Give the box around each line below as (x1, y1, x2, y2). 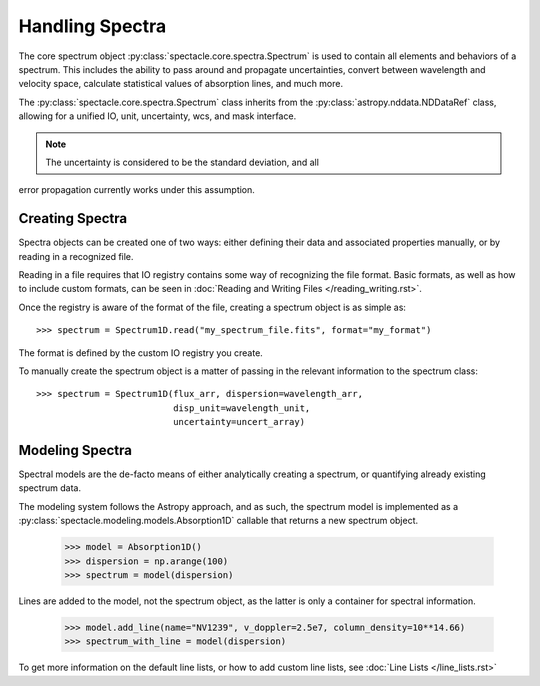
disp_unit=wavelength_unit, (173, 402, 311, 414)
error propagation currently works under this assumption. (18, 184, 255, 196)
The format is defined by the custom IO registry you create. (18, 346, 264, 359)
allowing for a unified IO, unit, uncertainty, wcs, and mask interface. (18, 110, 297, 122)
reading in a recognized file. (18, 250, 134, 262)
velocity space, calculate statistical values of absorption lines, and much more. (18, 78, 344, 90)
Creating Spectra (18, 210, 128, 227)
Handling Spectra (18, 15, 167, 37)
